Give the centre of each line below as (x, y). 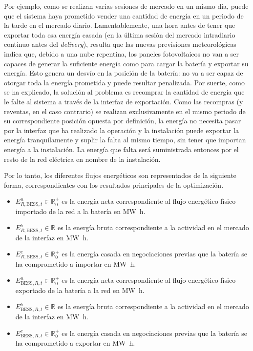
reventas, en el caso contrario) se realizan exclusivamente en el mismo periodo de (125, 111)
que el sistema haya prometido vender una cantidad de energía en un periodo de (124, 15)
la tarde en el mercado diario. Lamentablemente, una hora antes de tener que (120, 25)
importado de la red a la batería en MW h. (80, 211)
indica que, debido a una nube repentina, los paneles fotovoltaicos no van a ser (122, 53)
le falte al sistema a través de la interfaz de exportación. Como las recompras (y (124, 101)
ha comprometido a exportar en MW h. (75, 342)
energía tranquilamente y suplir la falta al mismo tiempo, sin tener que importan (125, 140)
